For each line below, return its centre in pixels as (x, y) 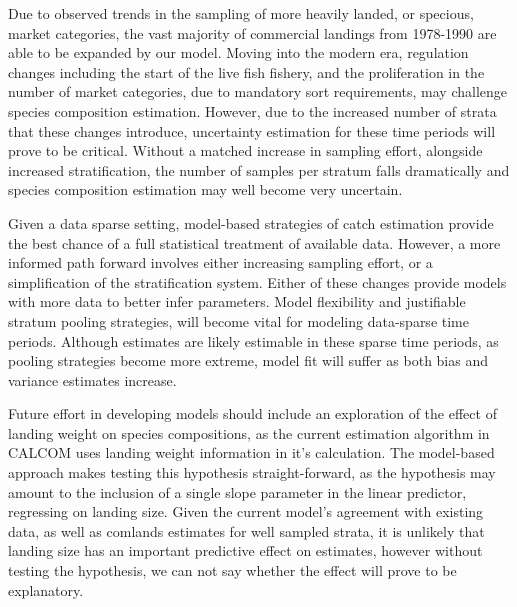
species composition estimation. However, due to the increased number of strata (252, 110)
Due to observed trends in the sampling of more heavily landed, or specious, (241, 13)
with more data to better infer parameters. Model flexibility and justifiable (237, 301)
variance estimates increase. (92, 379)
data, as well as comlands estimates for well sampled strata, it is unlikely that (246, 530)
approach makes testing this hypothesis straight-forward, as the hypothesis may (252, 472)
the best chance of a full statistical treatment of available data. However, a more (254, 242)
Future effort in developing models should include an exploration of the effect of (252, 413)
